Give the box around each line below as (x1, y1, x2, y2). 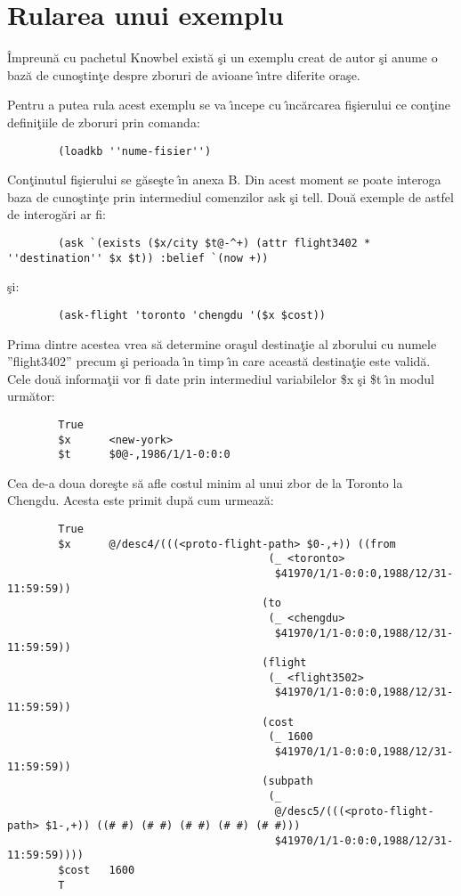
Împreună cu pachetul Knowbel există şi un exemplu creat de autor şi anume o (7, 48, 438, 67)
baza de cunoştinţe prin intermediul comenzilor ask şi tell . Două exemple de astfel (7, 187, 454, 206)
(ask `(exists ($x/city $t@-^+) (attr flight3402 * (58, 236, 371, 249)
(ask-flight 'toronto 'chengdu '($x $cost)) (58, 308, 326, 322)
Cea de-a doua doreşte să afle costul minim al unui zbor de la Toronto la (7, 473, 403, 492)
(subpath (262, 775, 313, 788)
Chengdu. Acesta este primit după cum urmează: (7, 491, 274, 509)
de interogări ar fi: (7, 205, 106, 224)
